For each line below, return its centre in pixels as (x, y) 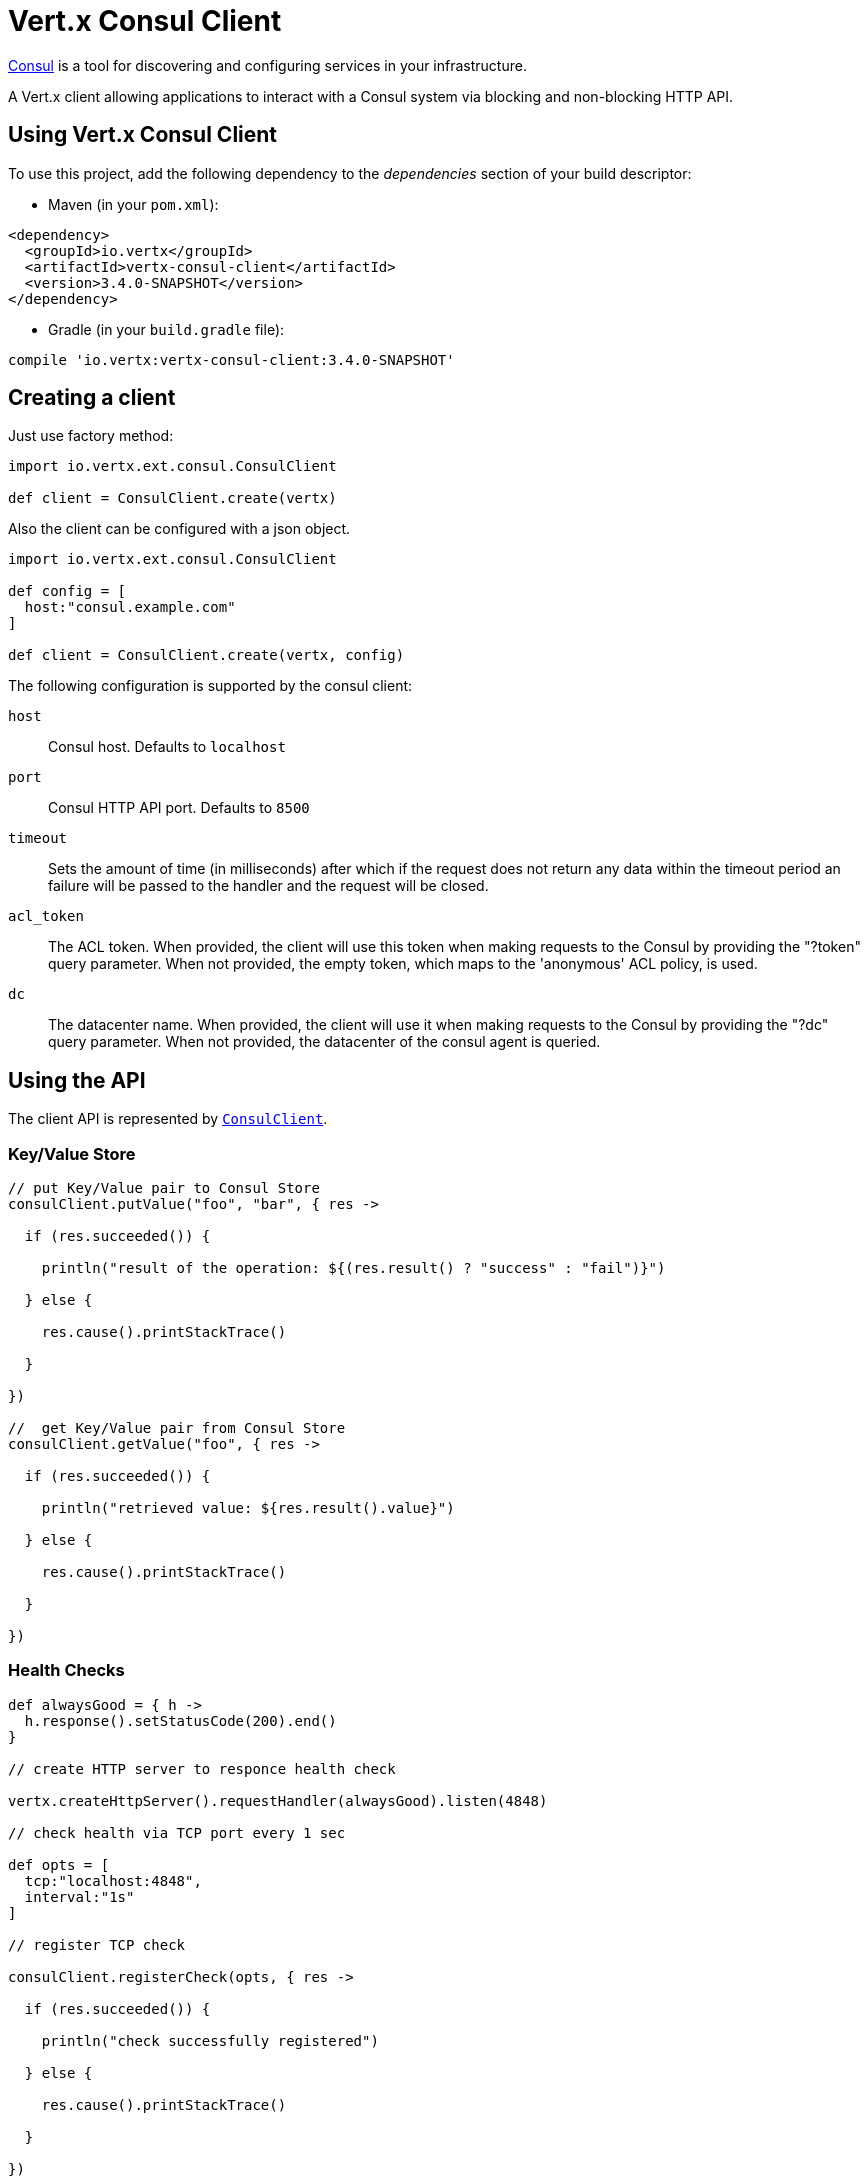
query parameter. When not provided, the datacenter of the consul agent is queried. (324, 1042)
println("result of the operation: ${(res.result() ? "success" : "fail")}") (353, 1268)
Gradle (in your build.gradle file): (166, 329)
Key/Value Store (72, 1153)
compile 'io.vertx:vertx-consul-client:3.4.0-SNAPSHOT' (231, 359)
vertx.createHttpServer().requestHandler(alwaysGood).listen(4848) (278, 1800)
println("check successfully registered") (210, 2040)
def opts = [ (59, 1864)
